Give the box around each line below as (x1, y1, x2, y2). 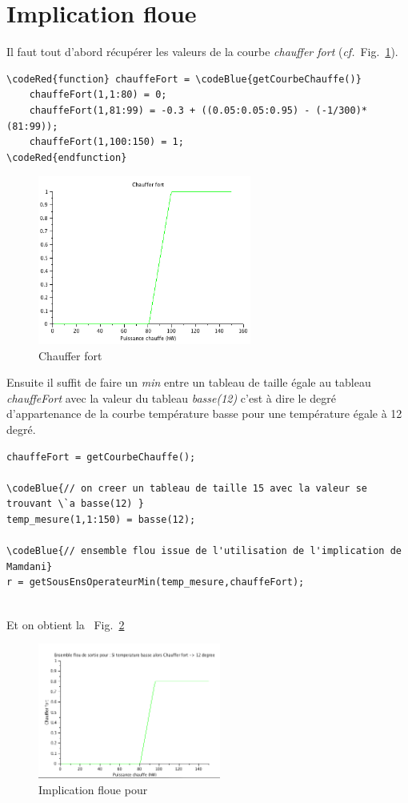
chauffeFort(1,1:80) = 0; (29, 89, 167, 101)
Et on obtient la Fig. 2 (6, 616, 125, 632)
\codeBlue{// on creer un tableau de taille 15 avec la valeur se (6, 482, 368, 494)
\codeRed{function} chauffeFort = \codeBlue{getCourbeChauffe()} (6, 73, 362, 85)
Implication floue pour (38, 781, 148, 797)
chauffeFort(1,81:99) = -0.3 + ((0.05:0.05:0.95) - (29, 104, 310, 116)
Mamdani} (6, 560, 53, 572)
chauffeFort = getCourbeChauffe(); (6, 451, 196, 463)
